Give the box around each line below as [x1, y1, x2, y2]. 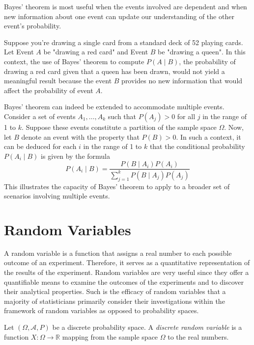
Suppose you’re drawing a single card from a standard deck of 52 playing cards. [4, 37, 243, 47]
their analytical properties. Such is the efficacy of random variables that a [4, 286, 226, 296]
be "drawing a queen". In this [158, 47, 246, 57]
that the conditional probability [149, 141, 245, 151]
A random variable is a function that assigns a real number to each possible [4, 247, 232, 258]
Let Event [4, 47, 34, 57]
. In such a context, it [176, 131, 241, 142]
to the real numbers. [168, 331, 229, 342]
